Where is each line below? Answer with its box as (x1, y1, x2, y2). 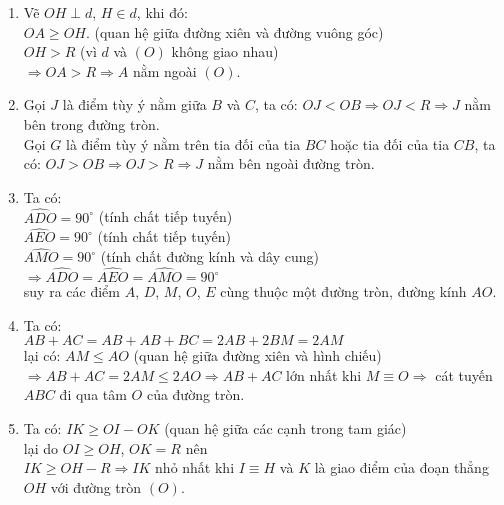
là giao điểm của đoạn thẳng (314, 457, 489, 478)
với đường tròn (50, 476, 142, 497)
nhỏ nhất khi (155, 457, 235, 478)
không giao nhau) (171, 41, 279, 62)
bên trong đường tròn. (23, 113, 160, 134)
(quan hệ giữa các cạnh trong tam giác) (164, 417, 407, 438)
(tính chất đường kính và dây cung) (100, 246, 319, 267)
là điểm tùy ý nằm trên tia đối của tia (66, 133, 301, 154)
